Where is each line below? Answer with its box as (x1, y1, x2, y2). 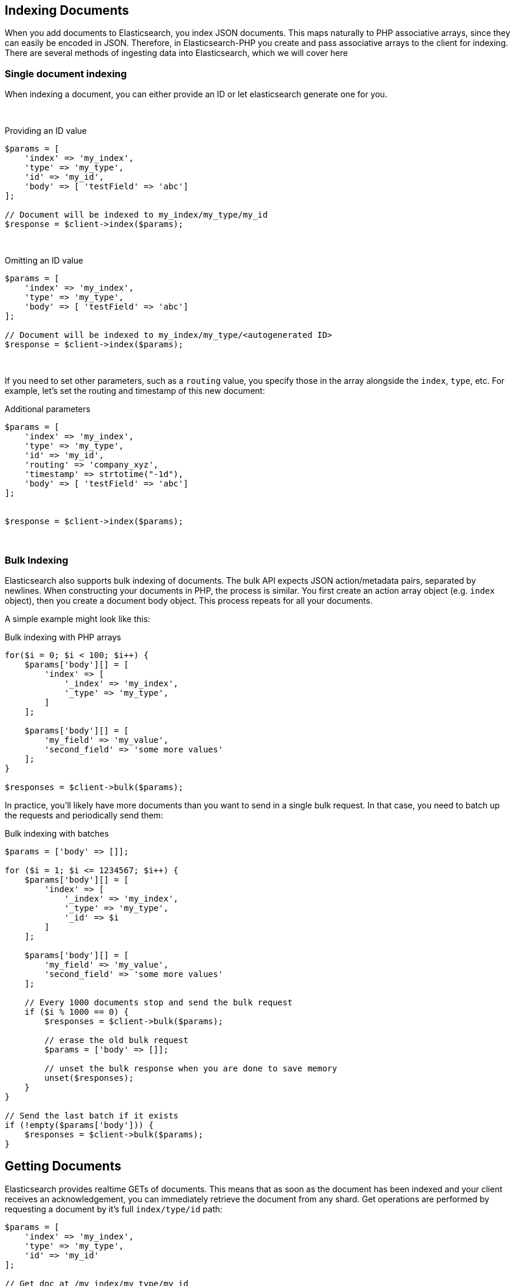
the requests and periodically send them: (5, 810, 164, 820)
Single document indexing (5, 67, 127, 80)
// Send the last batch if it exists (5, 1110, 179, 1120)
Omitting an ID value (5, 255, 84, 266)
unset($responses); (44, 1073, 134, 1083)
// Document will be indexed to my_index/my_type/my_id (5, 210, 268, 220)
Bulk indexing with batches (5, 828, 109, 838)
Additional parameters (5, 404, 91, 415)
